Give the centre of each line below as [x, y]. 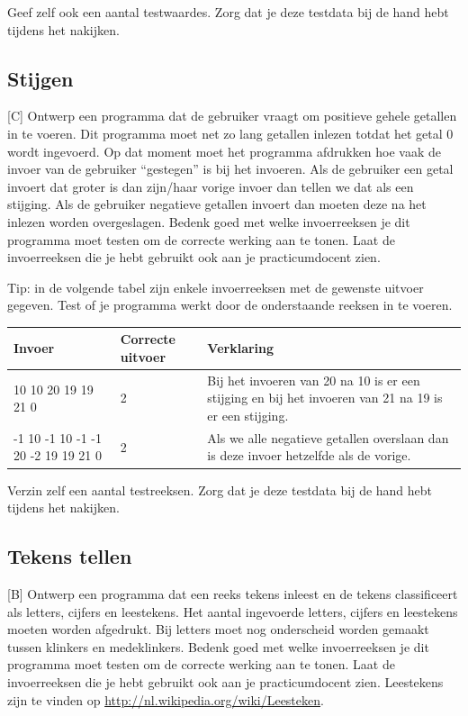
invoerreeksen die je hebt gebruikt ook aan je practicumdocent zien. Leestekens [225, 681]
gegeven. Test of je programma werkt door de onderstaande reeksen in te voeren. [230, 305]
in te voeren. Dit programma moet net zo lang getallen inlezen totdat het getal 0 [230, 133]
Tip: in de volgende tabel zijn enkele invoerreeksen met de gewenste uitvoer [216, 287]
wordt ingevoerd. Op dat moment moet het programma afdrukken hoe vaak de [225, 151]
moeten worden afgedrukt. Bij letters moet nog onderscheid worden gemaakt [218, 629]
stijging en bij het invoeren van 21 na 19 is [325, 398]
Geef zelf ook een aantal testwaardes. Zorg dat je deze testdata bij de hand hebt [228, 12]
